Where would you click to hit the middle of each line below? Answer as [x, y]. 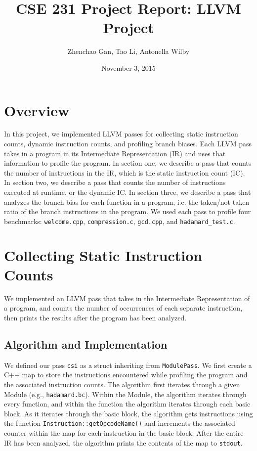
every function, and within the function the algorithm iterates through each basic [127, 404]
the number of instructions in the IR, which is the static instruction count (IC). [125, 172]
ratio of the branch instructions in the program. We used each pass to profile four [128, 211]
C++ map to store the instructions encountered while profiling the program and [126, 375]
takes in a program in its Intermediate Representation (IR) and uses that [115, 153]
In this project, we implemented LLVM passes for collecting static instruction [121, 134]
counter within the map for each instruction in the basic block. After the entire [124, 433]
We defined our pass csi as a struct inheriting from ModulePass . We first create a [128, 365]
